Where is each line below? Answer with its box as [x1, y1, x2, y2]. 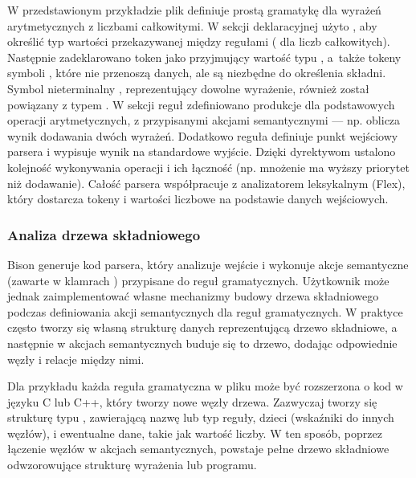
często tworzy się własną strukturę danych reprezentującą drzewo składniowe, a [7, 319, 398, 336]
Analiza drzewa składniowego [7, 224, 201, 244]
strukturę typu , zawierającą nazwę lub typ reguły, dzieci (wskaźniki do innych [7, 409, 394, 426]
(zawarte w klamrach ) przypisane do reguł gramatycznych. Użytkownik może [7, 272, 389, 288]
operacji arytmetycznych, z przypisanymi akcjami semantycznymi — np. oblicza [7, 112, 401, 129]
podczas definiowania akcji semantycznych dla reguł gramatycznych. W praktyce [7, 303, 403, 320]
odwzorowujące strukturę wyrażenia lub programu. [7, 456, 257, 473]
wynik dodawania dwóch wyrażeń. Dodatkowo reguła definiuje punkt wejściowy [7, 127, 398, 144]
